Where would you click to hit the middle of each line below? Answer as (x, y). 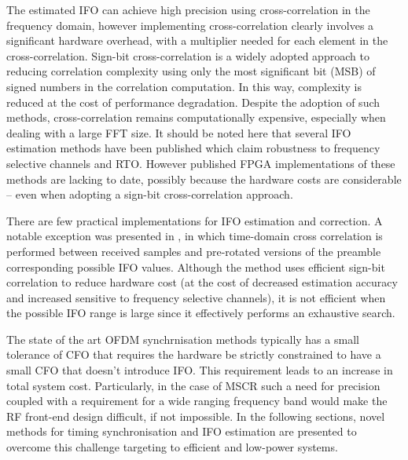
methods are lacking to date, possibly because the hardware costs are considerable (204, 179)
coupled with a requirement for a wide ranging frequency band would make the (197, 401)
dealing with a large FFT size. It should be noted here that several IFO (179, 132)
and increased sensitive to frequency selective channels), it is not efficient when (196, 297)
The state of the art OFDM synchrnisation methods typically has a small (183, 339)
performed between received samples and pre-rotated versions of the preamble (194, 251)
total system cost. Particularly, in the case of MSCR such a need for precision (193, 385)
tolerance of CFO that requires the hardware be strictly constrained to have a (194, 354)
